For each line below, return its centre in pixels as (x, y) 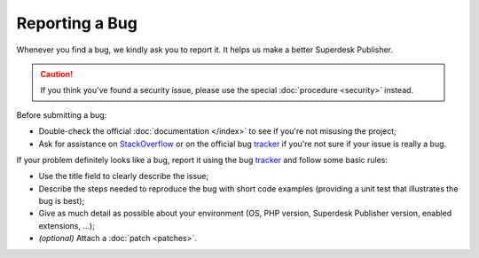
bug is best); (62, 201)
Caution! (57, 74)
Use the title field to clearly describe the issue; (124, 176)
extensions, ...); (67, 225)
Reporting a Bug (77, 23)
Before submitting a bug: (62, 114)
